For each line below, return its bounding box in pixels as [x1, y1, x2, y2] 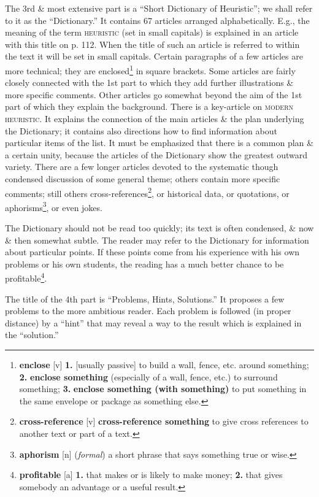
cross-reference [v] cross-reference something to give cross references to [19, 415, 309, 428]
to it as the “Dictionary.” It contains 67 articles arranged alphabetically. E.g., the [5, 13, 310, 26]
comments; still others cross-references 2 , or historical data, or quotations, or [5, 185, 290, 199]
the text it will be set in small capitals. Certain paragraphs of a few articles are [5, 50, 303, 63]
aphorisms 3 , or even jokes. [5, 199, 102, 214]
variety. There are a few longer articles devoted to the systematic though [5, 160, 279, 173]
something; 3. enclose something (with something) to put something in [19, 382, 307, 395]
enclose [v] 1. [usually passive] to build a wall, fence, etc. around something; [19, 358, 309, 371]
